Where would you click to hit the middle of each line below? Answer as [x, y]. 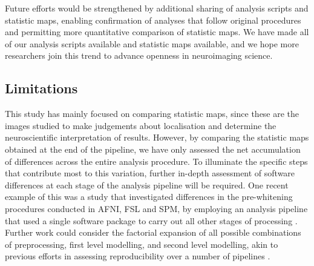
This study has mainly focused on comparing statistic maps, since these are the [152, 114]
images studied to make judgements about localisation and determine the [141, 125]
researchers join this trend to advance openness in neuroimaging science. [139, 55]
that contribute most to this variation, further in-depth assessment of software [150, 173]
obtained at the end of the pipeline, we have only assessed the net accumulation [153, 149]
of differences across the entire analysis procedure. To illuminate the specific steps [156, 161]
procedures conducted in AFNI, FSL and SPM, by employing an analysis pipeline [156, 208]
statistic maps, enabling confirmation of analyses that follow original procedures [153, 20]
